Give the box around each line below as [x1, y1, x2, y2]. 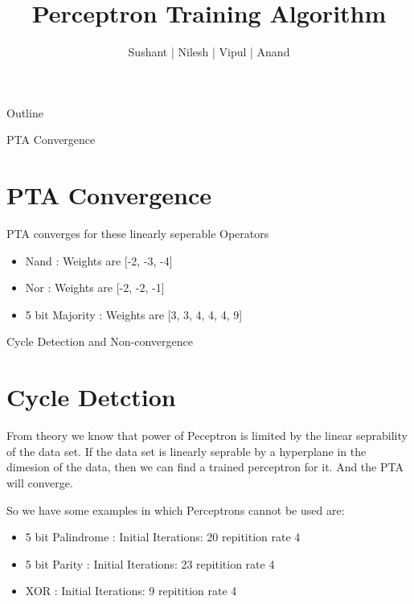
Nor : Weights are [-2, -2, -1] [25, 279, 165, 296]
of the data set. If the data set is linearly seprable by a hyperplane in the [6, 442, 367, 459]
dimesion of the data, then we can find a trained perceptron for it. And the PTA [6, 458, 404, 475]
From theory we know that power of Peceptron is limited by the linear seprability [6, 427, 408, 444]
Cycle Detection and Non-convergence [6, 333, 193, 350]
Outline [6, 104, 43, 121]
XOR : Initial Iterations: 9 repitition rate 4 [25, 582, 237, 599]
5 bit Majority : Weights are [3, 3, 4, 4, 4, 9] [25, 306, 243, 323]
